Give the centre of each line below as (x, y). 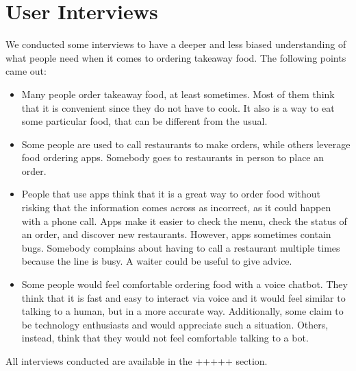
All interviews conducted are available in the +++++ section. (137, 361)
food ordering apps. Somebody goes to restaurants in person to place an (173, 157)
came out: (26, 71)
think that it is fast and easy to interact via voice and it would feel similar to (183, 297)
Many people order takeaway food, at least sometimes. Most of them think (178, 94)
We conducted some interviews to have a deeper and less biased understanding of (176, 44)
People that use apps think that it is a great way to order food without (171, 194)
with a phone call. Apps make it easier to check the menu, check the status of (184, 220)
